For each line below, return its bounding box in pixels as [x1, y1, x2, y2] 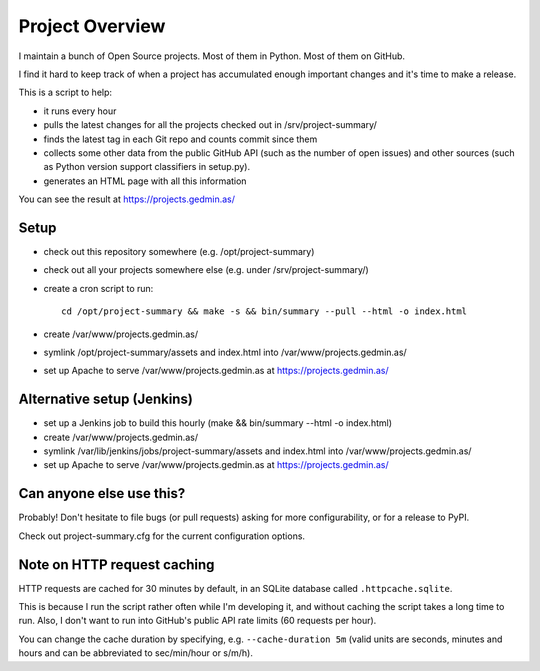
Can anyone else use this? [18, 485, 186, 502]
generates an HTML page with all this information [43, 175, 247, 187]
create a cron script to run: [43, 282, 154, 294]
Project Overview [18, 15, 166, 37]
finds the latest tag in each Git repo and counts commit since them [43, 133, 318, 145]
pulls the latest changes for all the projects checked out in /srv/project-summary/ [43, 119, 377, 131]
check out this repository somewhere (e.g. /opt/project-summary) [43, 245, 315, 257]
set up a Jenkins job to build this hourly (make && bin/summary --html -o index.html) [43, 417, 393, 429]
